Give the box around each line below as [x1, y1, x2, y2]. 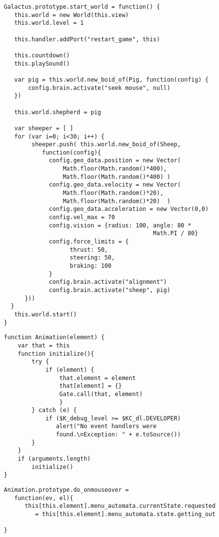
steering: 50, [70, 254, 115, 261]
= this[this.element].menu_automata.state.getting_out [35, 511, 216, 518]
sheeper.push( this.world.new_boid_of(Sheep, [31, 141, 181, 148]
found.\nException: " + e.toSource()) [56, 431, 181, 438]
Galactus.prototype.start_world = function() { [4, 3, 160, 10]
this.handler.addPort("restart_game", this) [14, 35, 160, 43]
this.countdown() [14, 52, 70, 59]
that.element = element [59, 374, 136, 381]
